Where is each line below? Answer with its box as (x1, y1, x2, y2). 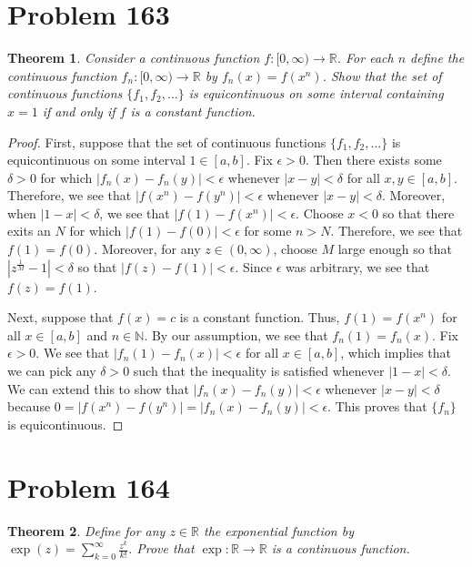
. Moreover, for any (94, 239, 201, 258)
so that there (382, 203, 455, 222)
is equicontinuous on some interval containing (188, 84, 444, 103)
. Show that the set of (322, 66, 442, 85)
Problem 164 (7, 468, 170, 505)
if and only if (42, 101, 115, 120)
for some (244, 221, 292, 240)
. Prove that (127, 539, 195, 558)
